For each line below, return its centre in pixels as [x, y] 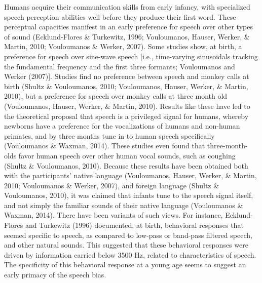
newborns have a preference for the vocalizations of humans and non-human [122, 126]
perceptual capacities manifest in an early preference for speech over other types [128, 27]
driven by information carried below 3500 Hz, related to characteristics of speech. [130, 254]
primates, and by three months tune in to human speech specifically [109, 135]
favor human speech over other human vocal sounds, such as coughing [127, 155]
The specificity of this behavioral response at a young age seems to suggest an [125, 265]
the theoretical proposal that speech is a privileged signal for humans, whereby [126, 116]
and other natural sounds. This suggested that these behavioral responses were [126, 245]
